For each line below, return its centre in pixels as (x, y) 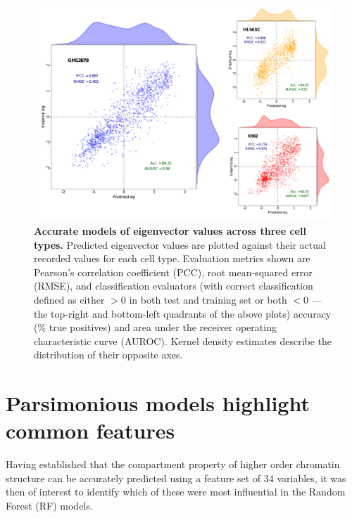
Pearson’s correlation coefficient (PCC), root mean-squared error (173, 272)
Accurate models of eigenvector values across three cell (170, 231)
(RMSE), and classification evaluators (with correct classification (174, 286)
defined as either (69, 299)
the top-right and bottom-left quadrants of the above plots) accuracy (183, 313)
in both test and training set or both (208, 299)
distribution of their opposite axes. (108, 355)
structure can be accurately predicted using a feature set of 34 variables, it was (176, 478)
